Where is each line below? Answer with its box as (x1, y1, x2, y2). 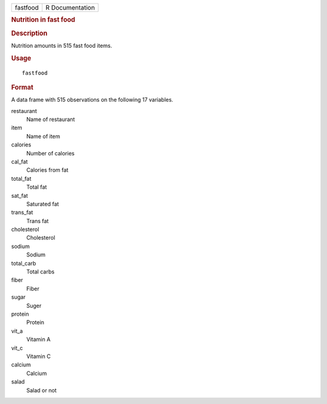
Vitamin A (26, 336, 51, 343)
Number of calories (26, 149, 75, 157)
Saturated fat (26, 200, 59, 207)
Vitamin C (26, 353, 51, 360)
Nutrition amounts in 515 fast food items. (11, 42, 112, 49)
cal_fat (11, 158, 28, 165)
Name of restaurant (26, 116, 75, 123)
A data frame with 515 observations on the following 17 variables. (11, 96, 174, 103)
